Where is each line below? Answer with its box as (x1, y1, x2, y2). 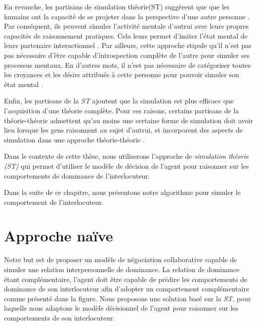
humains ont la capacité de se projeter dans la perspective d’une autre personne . (4, 11, 250, 21)
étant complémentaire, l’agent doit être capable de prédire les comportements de (4, 274, 248, 284)
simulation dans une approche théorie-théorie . (4, 134, 145, 144)
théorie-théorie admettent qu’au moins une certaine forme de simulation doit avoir (4, 115, 253, 125)
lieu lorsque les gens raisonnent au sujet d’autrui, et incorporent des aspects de (4, 125, 243, 135)
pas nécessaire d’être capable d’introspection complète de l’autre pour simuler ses (4, 49, 250, 60)
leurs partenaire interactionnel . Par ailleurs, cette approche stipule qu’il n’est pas (4, 40, 252, 50)
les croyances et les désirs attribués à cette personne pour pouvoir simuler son (4, 69, 239, 80)
